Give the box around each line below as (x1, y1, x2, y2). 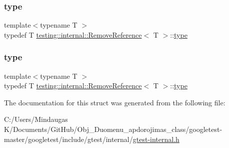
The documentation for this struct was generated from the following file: (4, 97, 225, 107)
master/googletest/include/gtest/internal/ (4, 133, 133, 144)
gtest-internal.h (132, 133, 179, 144)
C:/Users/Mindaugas (4, 114, 68, 124)
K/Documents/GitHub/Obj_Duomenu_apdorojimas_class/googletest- (4, 124, 222, 134)
